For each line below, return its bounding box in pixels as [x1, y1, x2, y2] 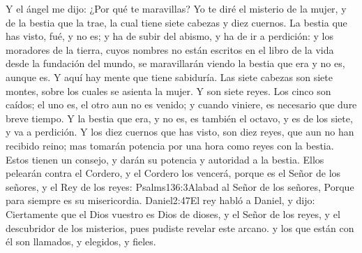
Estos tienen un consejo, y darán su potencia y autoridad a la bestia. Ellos [6, 152, 324, 166]
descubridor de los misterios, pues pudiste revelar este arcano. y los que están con [6, 220, 354, 235]
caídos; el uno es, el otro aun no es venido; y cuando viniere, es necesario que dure [6, 97, 357, 112]
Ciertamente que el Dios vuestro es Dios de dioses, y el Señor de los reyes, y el [6, 206, 340, 221]
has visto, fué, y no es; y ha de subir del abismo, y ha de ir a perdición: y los [6, 29, 333, 43]
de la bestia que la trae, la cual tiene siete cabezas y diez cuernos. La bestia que [6, 15, 347, 29]
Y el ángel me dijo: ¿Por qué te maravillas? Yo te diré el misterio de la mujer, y [6, 1, 347, 15]
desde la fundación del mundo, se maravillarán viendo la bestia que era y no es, [6, 56, 345, 71]
